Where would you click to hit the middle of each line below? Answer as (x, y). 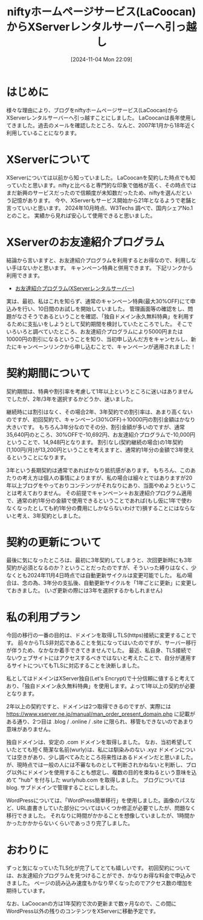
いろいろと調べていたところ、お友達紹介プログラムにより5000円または (95, 331)
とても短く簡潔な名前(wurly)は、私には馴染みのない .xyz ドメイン (98, 750)
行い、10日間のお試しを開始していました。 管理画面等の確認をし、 (105, 309)
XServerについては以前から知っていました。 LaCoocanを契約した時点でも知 (101, 177)
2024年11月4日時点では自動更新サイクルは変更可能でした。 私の (107, 576)
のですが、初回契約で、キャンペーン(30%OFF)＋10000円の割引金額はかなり (101, 419)
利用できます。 (25, 275)
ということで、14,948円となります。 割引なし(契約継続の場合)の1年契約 (95, 442)
